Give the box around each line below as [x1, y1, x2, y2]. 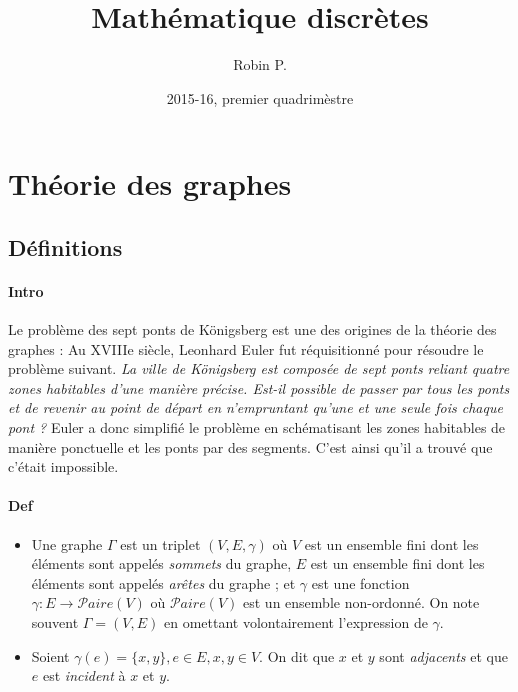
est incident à [42, 665, 126, 686]
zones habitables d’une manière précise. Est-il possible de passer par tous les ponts [8, 377, 510, 398]
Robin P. [233, 54, 287, 75]
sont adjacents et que [379, 645, 508, 666]
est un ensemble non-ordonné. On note [243, 592, 480, 613]
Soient [31, 645, 70, 666]
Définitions [8, 231, 123, 262]
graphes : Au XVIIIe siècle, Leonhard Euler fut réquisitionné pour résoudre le [8, 338, 484, 359]
